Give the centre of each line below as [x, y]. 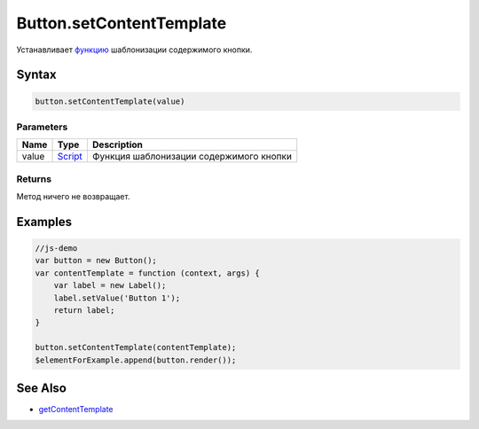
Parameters [42, 127]
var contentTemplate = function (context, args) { [148, 273]
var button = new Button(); [96, 261]
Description [118, 144]
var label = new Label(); [110, 285]
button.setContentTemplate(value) [110, 101]
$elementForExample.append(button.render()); [136, 360]
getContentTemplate [76, 409]
